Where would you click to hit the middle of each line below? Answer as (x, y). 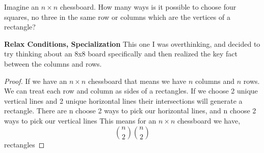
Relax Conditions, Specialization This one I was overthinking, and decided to (132, 43)
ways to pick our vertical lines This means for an (80, 120)
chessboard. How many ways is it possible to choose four (148, 7)
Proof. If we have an (36, 81)
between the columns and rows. (53, 63)
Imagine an (22, 7)
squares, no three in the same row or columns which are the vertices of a (117, 17)
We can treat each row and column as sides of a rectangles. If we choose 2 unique (131, 91)
